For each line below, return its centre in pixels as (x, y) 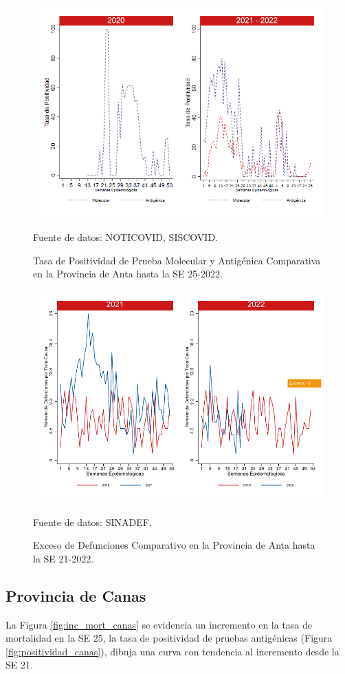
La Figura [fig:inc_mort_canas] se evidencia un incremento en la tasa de (159, 624)
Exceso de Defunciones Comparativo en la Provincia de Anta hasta (174, 545)
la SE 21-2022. (64, 558)
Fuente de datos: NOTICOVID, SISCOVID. (125, 236)
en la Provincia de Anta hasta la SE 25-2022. (128, 274)
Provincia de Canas (76, 595)
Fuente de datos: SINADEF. (92, 522)
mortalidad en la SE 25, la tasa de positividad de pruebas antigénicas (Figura (169, 638)
